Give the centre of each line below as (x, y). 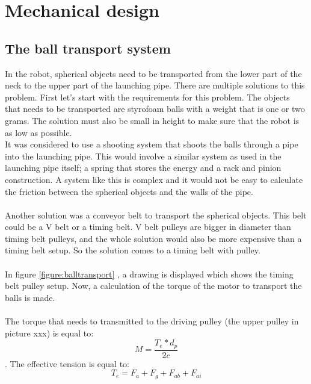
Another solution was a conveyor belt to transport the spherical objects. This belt (156, 215)
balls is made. (30, 297)
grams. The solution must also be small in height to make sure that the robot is (152, 120)
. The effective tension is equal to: (67, 363)
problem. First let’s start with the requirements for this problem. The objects (147, 97)
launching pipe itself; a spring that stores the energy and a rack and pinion (143, 168)
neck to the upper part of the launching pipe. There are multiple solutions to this (155, 85)
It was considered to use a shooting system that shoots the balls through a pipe (152, 144)
